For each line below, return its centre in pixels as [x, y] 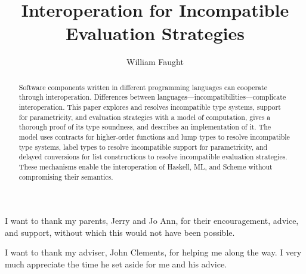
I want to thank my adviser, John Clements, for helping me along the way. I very [153, 252]
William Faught [155, 62]
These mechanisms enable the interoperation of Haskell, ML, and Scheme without [146, 166]
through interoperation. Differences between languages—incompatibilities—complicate [152, 97]
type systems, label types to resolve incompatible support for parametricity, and [143, 147]
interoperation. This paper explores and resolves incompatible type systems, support [150, 107]
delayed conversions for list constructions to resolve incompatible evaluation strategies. [153, 157]
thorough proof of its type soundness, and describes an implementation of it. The [145, 127]
